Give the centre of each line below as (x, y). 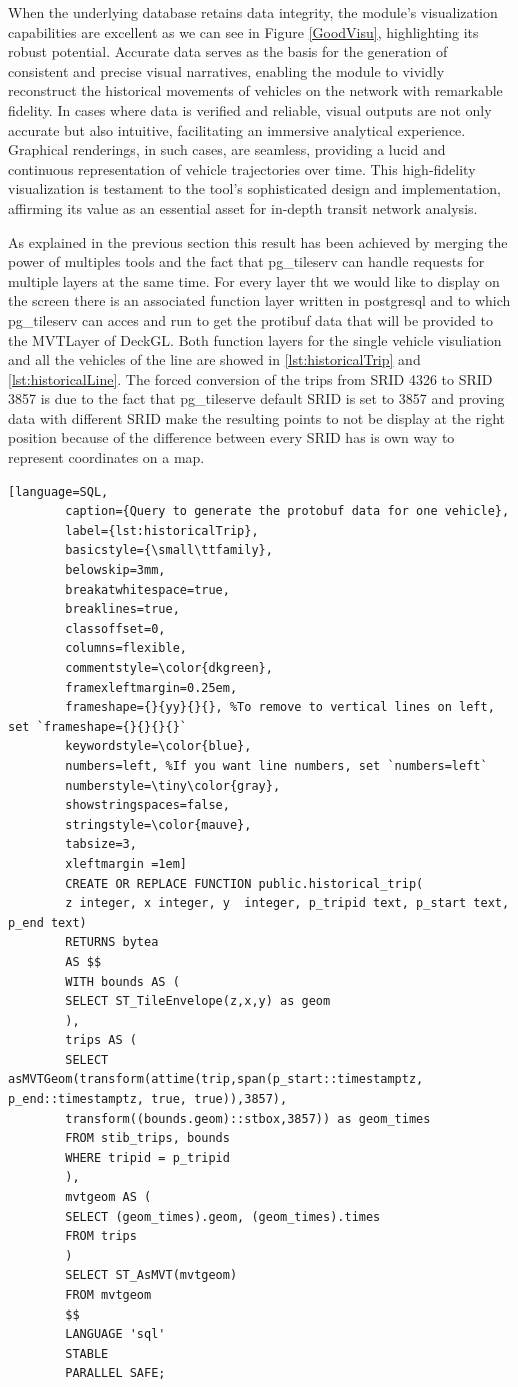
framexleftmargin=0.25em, (151, 687)
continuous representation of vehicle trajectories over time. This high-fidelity (242, 168)
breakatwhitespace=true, (147, 589)
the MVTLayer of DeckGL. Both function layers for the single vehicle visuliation (255, 339)
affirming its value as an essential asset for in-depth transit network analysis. (243, 207)
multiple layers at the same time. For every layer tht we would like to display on (254, 280)
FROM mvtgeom (108, 1295)
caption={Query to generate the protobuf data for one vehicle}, (287, 511)
